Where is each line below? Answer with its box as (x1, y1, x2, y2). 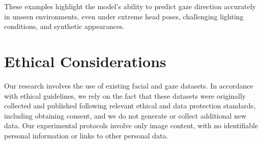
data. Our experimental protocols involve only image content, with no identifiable (4, 120, 258, 131)
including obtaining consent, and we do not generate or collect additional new (4, 110, 247, 121)
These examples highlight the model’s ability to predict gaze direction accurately (4, 1, 256, 11)
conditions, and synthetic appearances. (4, 21, 125, 32)
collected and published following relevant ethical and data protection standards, (4, 100, 256, 111)
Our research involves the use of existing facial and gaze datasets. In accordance (4, 80, 253, 91)
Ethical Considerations (4, 50, 166, 71)
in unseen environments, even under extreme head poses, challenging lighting (4, 11, 244, 21)
